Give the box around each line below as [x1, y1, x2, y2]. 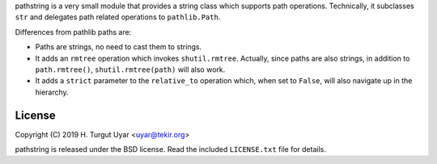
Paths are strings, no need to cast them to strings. [35, 42, 202, 52]
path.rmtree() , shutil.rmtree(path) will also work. [35, 65, 226, 74]
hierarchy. [35, 87, 69, 97]
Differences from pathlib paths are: [15, 27, 132, 36]
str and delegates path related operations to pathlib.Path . [15, 12, 221, 22]
